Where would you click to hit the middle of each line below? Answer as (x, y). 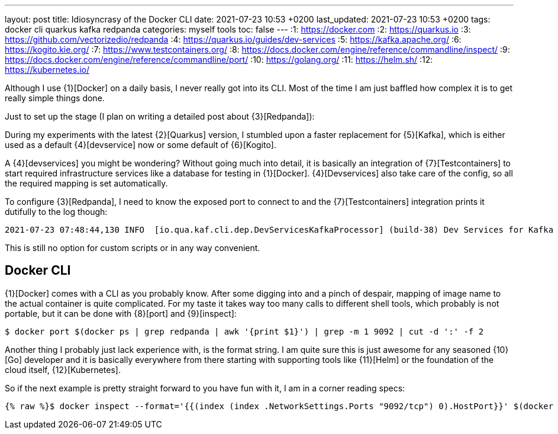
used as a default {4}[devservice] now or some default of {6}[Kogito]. (141, 145)
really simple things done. (55, 98)
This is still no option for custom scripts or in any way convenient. (133, 248)
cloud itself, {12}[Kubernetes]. (63, 369)
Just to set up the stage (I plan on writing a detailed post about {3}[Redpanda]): (160, 116)
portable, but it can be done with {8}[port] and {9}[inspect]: (121, 313)
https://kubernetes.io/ (47, 70)
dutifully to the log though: (56, 212)
